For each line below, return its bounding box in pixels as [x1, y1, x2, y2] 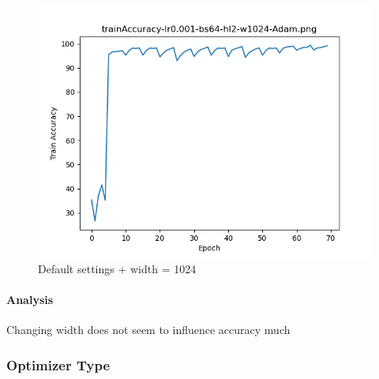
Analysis [6, 291, 54, 307]
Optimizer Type [6, 355, 111, 374]
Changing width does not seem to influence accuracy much [6, 321, 291, 337]
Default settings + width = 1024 [38, 260, 197, 276]
